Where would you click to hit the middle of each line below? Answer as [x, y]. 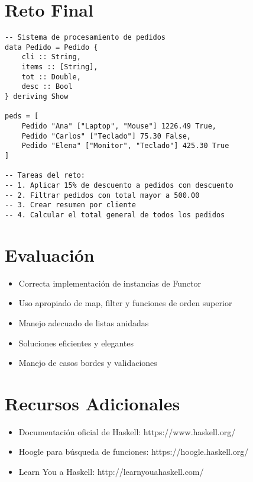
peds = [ [22, 116]
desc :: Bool [47, 87]
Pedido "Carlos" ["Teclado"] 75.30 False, [106, 136]
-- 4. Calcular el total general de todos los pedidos [115, 215]
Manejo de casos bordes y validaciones [88, 363]
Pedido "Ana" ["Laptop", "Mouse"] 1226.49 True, [119, 126]
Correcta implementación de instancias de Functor [110, 283]
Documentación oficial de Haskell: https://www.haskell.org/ [127, 431]
